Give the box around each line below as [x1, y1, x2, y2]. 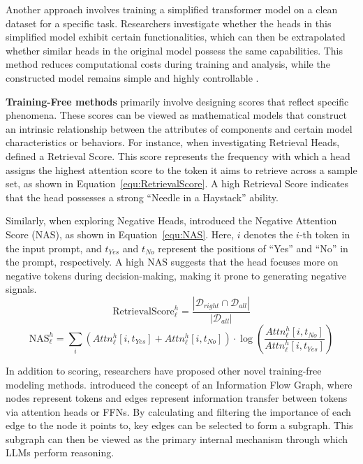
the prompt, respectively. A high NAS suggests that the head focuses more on [6, 254, 339, 269]
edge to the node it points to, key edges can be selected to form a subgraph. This [6, 418, 353, 433]
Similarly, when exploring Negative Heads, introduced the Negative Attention [6, 213, 337, 228]
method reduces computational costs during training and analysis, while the [6, 57, 330, 71]
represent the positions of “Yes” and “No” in [158, 240, 348, 255]
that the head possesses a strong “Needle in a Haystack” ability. [6, 189, 279, 204]
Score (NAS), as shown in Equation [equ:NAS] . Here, [6, 226, 235, 241]
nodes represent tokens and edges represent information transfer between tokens [6, 391, 348, 405]
